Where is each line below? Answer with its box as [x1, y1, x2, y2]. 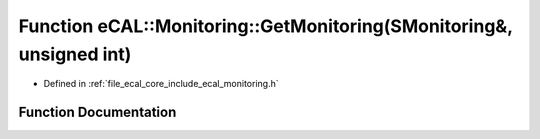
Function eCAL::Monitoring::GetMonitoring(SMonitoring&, [18, 15, 513, 37]
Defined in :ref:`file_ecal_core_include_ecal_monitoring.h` [43, 78, 279, 90]
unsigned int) [18, 43, 132, 65]
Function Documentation [18, 104, 177, 121]
